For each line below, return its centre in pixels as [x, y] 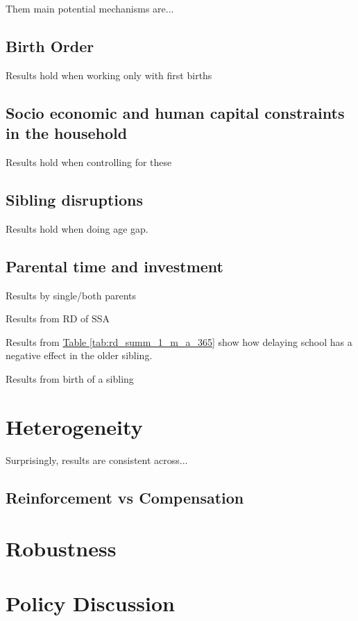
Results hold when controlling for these [89, 162]
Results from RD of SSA [58, 318]
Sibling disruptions [75, 199]
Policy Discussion [90, 603]
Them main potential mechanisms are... [90, 8]
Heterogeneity [74, 426]
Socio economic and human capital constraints [175, 112]
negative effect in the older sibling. [79, 355]
